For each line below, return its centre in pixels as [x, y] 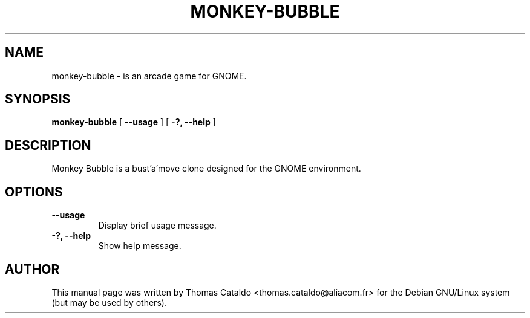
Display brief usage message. [157, 226]
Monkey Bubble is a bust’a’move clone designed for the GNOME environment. [206, 169]
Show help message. [140, 246]
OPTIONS [34, 192]
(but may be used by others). [109, 302]
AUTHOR [32, 269]
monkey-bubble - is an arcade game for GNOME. [149, 76]
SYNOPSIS [38, 99]
